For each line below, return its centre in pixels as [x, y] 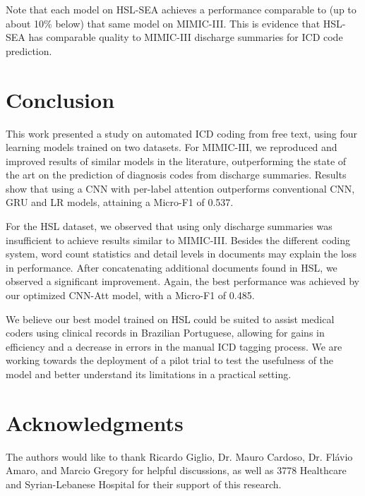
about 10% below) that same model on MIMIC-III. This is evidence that [163, 23]
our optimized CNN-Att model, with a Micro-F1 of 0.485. [130, 295]
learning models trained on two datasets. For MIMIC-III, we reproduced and [172, 147]
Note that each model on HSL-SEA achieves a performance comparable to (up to [181, 9]
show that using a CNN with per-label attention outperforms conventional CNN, [180, 188]
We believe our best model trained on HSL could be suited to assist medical [170, 319]
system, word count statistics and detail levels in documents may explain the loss [181, 254]
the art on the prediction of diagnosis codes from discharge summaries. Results [176, 175]
